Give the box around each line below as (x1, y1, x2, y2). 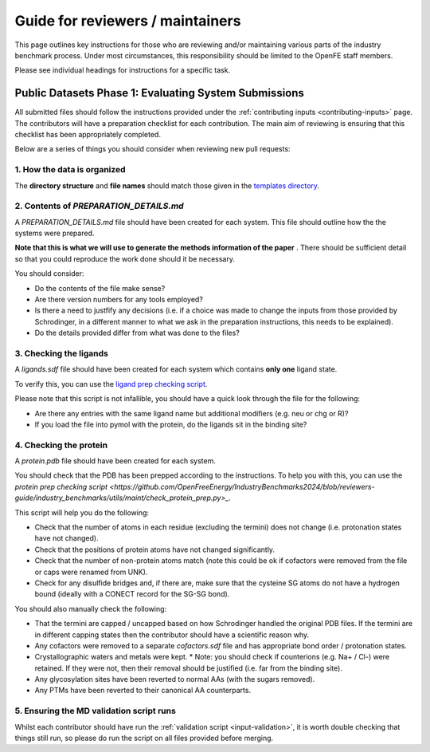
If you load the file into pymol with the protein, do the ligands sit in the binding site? (34, 419, 307, 429)
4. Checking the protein (14, 439, 107, 451)
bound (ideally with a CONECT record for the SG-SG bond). (34, 589, 230, 599)
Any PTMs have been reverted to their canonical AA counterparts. (34, 686, 251, 695)
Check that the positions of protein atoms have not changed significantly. (34, 545, 275, 554)
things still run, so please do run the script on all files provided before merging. (14, 734, 274, 742)
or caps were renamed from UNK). (34, 567, 148, 577)
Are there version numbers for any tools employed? (34, 295, 203, 305)
